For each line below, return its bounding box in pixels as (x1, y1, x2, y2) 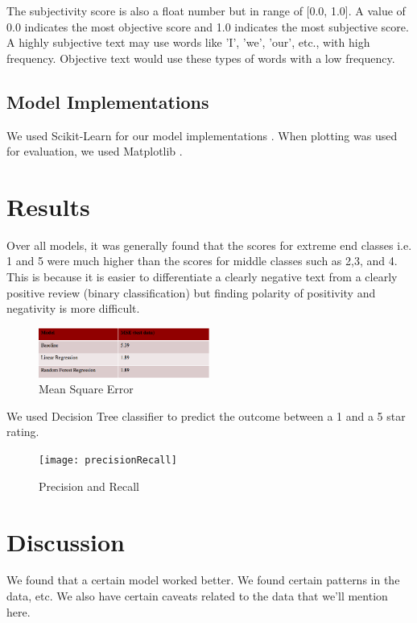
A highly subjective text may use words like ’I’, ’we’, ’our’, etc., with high (6, 34, 370, 51)
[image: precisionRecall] (39, 455, 177, 467)
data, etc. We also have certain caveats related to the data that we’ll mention (6, 588, 388, 604)
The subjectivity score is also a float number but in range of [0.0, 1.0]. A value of (6, 2, 406, 19)
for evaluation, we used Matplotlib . (6, 143, 183, 160)
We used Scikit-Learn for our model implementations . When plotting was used (6, 127, 398, 143)
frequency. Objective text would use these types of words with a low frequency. (6, 49, 395, 66)
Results (6, 189, 90, 222)
